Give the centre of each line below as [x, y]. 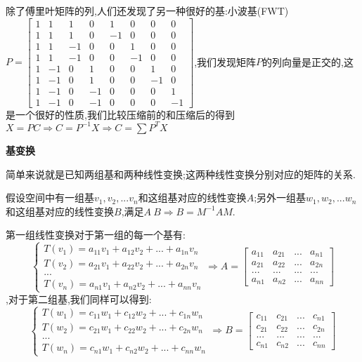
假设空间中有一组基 [50, 197]
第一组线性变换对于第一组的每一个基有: [96, 235]
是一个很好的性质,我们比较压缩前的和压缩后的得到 [120, 114]
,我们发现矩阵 [225, 61]
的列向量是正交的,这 [308, 61]
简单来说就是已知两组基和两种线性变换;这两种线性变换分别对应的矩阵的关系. [181, 174]
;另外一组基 [280, 197]
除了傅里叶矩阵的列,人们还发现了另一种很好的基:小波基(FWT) [147, 11]
